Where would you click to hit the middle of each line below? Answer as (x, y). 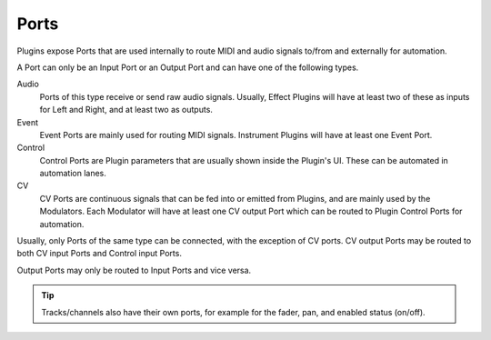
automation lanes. (73, 174)
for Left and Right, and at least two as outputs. (126, 110)
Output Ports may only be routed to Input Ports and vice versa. (134, 270)
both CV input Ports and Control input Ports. (99, 254)
